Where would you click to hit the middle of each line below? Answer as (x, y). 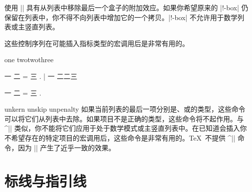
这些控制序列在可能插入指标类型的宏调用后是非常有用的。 (97, 43)
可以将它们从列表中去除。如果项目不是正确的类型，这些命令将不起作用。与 (124, 118)
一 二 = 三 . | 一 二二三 (41, 76)
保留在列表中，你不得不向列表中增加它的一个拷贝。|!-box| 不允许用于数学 (121, 17)
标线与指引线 (46, 181)
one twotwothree (29, 60)
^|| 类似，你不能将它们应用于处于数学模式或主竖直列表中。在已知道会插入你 (126, 128)
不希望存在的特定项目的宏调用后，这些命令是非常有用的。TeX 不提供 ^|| (120, 137)
